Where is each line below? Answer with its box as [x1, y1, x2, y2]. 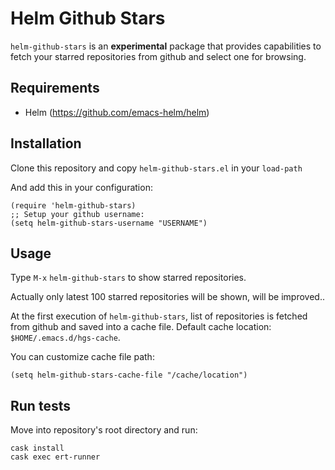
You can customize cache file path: [10, 351, 155, 363]
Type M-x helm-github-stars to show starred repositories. [10, 272, 247, 284]
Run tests [10, 397, 71, 414]
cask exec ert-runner [10, 452, 101, 462]
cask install [10, 443, 65, 454]
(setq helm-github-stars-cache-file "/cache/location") [10, 370, 248, 381]
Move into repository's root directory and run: [10, 424, 198, 436]
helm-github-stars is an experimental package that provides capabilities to [10, 40, 322, 52]
